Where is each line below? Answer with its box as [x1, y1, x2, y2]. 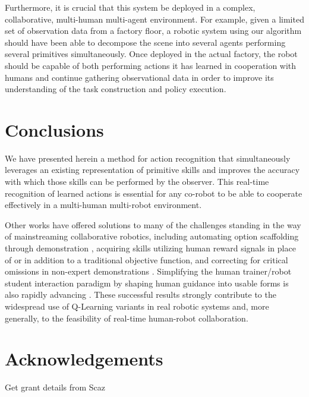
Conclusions [5, 117, 104, 141]
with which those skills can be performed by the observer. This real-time [5, 175, 269, 188]
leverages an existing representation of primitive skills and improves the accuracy [5, 163, 300, 176]
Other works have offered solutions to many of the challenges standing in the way [5, 218, 301, 231]
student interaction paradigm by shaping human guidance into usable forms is [5, 276, 289, 289]
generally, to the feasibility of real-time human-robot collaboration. [5, 311, 248, 324]
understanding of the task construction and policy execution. [5, 83, 226, 95]
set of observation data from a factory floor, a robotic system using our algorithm [5, 24, 302, 37]
